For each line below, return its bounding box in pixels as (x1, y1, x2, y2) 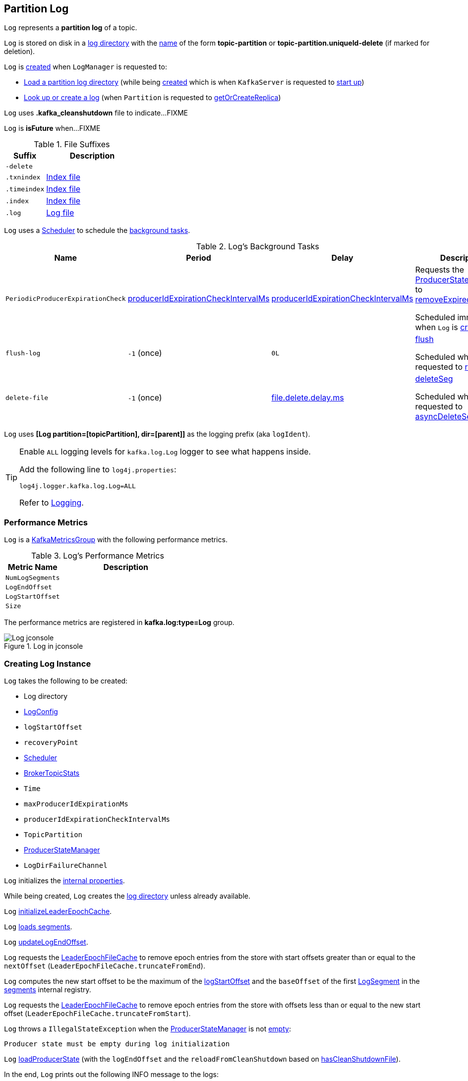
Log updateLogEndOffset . (4, 937, 88, 946)
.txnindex (5, 173, 41, 181)
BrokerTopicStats (24, 768, 80, 777)
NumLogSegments (5, 574, 60, 582)
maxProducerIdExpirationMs (24, 799, 128, 808)
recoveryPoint (24, 738, 78, 746)
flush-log (5, 349, 41, 357)
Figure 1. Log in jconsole (4, 642, 83, 651)
